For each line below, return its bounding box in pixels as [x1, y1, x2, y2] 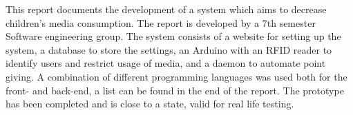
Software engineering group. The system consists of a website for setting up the [6, 29, 341, 43]
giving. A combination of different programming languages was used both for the [6, 69, 347, 83]
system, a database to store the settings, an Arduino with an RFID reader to [6, 42, 332, 56]
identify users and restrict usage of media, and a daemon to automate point [6, 56, 326, 70]
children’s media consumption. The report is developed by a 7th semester [6, 15, 316, 30]
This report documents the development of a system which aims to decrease [6, 2, 327, 16]
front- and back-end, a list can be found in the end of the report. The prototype [6, 83, 344, 97]
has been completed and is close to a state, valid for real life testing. [6, 96, 294, 111]
